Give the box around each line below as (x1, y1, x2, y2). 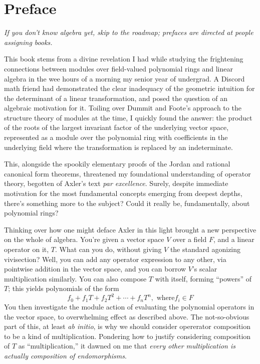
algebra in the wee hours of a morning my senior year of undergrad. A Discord (4, 73, 245, 83)
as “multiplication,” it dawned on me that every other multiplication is (18, 340, 235, 351)
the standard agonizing (170, 244, 241, 254)
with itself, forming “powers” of (155, 273, 252, 283)
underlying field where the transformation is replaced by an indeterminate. (4, 141, 233, 152)
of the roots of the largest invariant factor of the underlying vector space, (4, 122, 229, 132)
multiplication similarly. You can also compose (4, 273, 147, 283)
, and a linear (213, 234, 254, 244)
